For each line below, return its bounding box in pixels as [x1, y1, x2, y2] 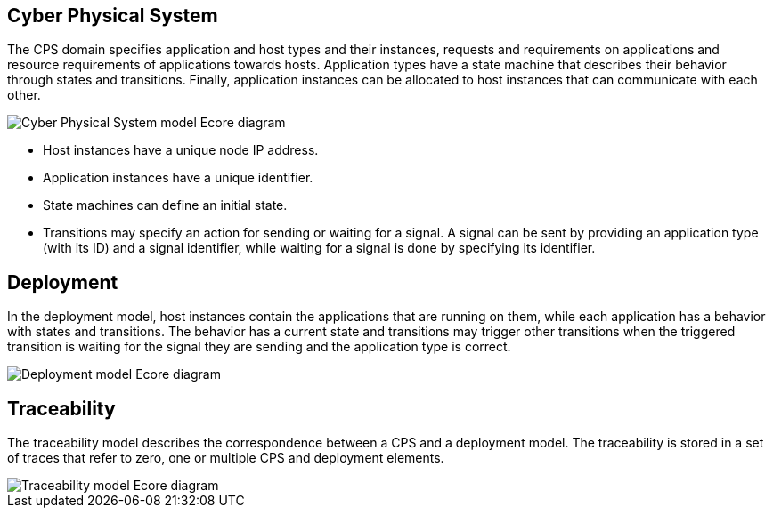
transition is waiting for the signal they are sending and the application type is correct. [7, 339, 511, 355]
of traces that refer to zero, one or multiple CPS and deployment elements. [7, 450, 444, 466]
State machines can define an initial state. [43, 197, 288, 213]
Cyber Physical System [7, 4, 218, 27]
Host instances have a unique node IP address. [43, 142, 319, 158]
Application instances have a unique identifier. [43, 170, 313, 186]
